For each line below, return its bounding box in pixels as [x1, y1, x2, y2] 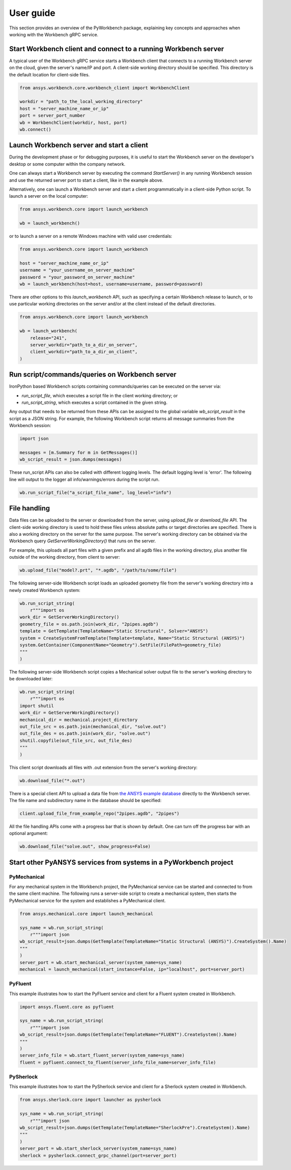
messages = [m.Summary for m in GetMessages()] [19, 450, 138, 455]
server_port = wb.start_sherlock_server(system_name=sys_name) [19, 1146, 177, 1152]
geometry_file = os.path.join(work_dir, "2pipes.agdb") [19, 621, 159, 627]
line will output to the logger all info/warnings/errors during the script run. [9, 476, 160, 482]
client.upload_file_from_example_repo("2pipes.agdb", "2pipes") [19, 810, 180, 816]
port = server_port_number [19, 113, 85, 119]
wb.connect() [19, 127, 52, 132]
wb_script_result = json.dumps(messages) [19, 457, 122, 462]
